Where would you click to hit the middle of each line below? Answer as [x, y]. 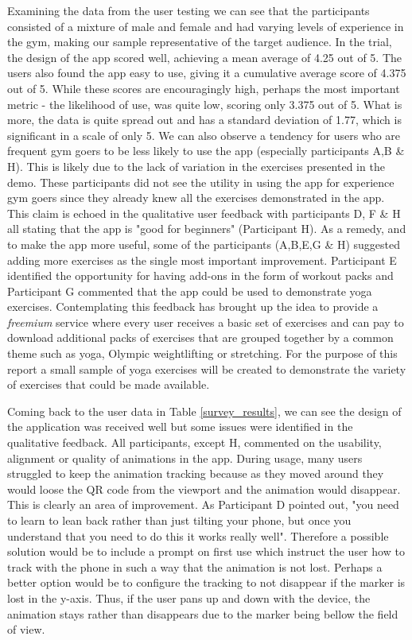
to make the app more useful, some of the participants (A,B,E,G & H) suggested [204, 244]
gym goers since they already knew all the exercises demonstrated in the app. [196, 198]
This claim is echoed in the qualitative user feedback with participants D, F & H [204, 213]
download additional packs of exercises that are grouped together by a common [200, 337]
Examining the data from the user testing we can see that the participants [189, 10]
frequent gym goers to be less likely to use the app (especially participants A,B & [206, 151]
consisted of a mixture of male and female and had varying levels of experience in [206, 26]
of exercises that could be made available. [109, 384]
